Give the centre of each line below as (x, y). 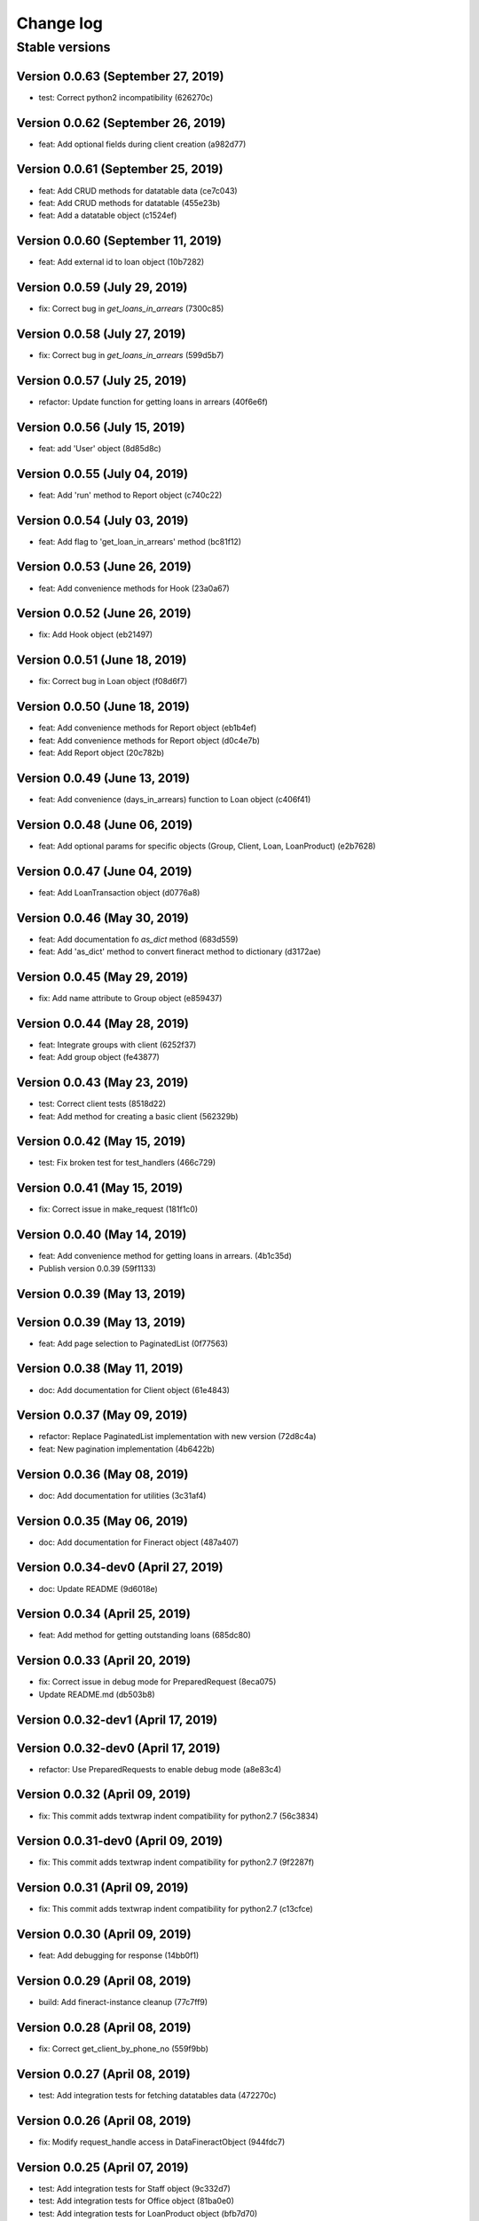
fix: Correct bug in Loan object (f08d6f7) (113, 681)
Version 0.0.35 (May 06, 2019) (102, 1520)
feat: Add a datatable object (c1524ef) (108, 215)
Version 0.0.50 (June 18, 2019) (103, 707)
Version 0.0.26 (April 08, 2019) (104, 2120)
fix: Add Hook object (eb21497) (96, 634)
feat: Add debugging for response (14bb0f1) (119, 1955)
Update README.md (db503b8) (97, 1694)
